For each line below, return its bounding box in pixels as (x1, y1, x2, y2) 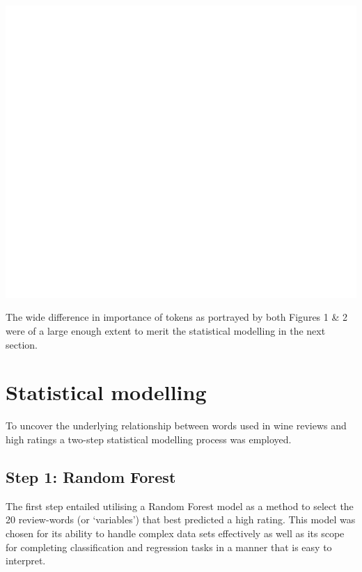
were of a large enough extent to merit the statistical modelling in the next (6, 324, 326, 338)
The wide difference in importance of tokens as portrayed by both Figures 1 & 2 (6, 310, 347, 324)
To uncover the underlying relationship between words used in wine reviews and (6, 418, 347, 433)
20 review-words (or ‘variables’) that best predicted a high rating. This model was (6, 512, 356, 527)
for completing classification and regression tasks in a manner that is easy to (6, 539, 332, 554)
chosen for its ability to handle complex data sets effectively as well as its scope (6, 525, 345, 540)
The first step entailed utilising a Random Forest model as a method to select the (6, 498, 354, 513)
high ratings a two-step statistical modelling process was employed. (6, 431, 292, 446)
